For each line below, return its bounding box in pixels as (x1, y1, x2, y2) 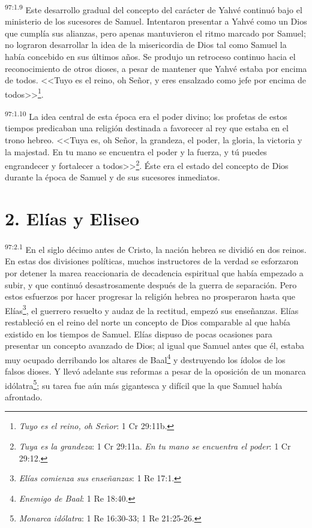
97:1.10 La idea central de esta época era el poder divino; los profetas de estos (5, 108, 287, 122)
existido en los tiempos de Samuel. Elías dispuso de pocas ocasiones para (5, 327, 272, 340)
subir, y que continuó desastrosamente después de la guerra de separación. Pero (5, 278, 297, 291)
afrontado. (5, 390, 43, 403)
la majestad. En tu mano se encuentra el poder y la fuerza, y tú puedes (5, 145, 267, 158)
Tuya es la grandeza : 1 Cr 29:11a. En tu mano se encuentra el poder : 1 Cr (19, 440, 291, 452)
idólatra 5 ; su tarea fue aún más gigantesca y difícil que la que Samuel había (5, 377, 283, 391)
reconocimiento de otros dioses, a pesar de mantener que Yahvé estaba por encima (5, 62, 307, 74)
